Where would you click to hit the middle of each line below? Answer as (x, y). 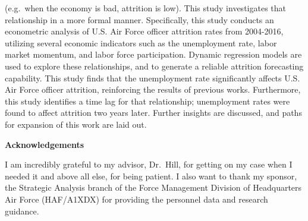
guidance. (22, 211)
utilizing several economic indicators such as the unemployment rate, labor (141, 42)
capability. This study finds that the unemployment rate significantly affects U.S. (153, 78)
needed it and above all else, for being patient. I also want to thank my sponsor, (151, 176)
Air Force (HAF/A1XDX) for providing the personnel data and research (136, 199)
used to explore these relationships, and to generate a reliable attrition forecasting (154, 66)
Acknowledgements (45, 144)
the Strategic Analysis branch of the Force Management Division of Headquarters (153, 187)
